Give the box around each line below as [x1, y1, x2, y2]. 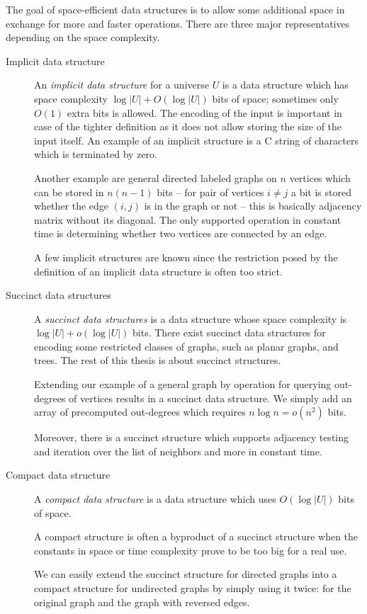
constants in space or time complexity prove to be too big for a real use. [34, 542, 347, 557]
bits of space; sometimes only [212, 91, 339, 106]
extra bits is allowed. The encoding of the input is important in [67, 105, 342, 120]
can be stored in [34, 184, 104, 199]
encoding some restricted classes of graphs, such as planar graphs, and [34, 339, 339, 353]
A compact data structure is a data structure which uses [34, 491, 276, 506]
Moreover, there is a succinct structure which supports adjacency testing [34, 430, 349, 445]
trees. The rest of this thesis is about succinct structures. [34, 353, 281, 368]
